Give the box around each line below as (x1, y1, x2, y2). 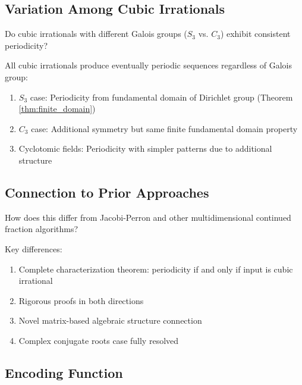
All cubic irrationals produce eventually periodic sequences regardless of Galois (5, 59, 292, 71)
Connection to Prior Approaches (5, 183, 209, 201)
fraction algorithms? (5, 223, 78, 235)
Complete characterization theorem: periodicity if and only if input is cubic (18, 262, 293, 275)
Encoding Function (5, 363, 123, 381)
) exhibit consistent (220, 27, 291, 40)
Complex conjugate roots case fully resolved (18, 334, 179, 346)
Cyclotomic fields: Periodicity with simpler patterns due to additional (18, 142, 272, 155)
